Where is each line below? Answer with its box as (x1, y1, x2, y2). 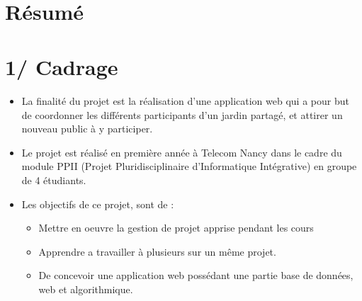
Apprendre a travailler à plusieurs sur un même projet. (38, 244, 276, 259)
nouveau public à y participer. (21, 121, 153, 136)
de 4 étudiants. (21, 173, 86, 188)
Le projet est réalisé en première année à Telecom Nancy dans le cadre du (21, 144, 342, 159)
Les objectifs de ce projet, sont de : (21, 196, 174, 211)
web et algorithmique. (38, 282, 133, 297)
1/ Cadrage (5, 52, 118, 81)
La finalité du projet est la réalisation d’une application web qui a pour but (21, 93, 349, 108)
